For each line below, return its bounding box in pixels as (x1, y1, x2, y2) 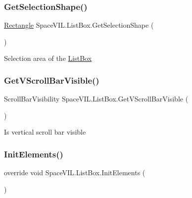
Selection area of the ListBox (4, 53, 92, 63)
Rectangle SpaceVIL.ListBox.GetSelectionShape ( (4, 20, 154, 30)
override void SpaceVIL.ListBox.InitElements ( (4, 167, 145, 178)
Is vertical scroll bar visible (4, 127, 86, 137)
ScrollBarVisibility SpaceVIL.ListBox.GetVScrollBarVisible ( (4, 94, 189, 104)
